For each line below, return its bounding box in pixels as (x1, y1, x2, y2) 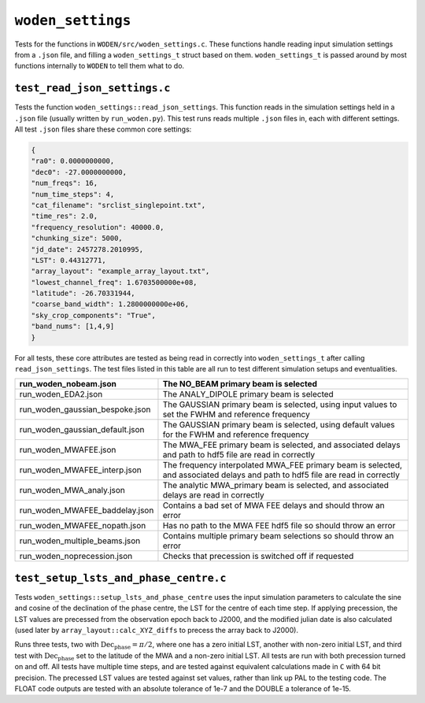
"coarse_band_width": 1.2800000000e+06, (31, 300, 189, 309)
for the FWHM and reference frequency (162, 429, 309, 440)
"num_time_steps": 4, (31, 190, 115, 198)
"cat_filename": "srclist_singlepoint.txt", (31, 201, 206, 209)
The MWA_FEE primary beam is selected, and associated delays (162, 439, 401, 450)
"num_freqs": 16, (31, 179, 98, 188)
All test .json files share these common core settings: (14, 124, 192, 134)
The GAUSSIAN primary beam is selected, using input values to (162, 399, 397, 410)
